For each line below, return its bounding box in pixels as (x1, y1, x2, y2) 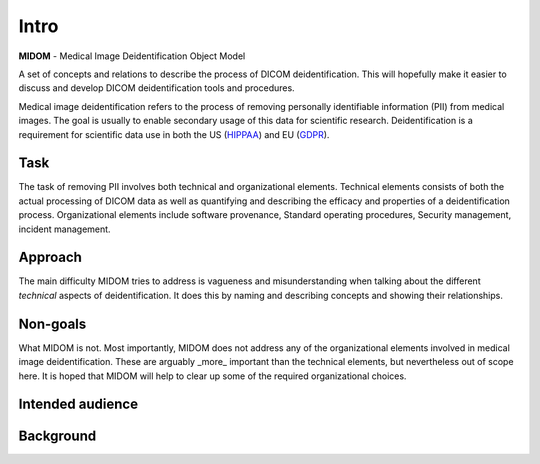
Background (18, 428, 97, 445)
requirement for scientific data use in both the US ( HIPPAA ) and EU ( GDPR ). (18, 128, 330, 140)
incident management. (18, 223, 111, 235)
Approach (18, 249, 82, 266)
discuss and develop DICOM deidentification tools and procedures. (18, 82, 295, 94)
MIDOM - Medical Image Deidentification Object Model (18, 50, 246, 62)
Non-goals (18, 315, 87, 332)
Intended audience (18, 396, 139, 413)
